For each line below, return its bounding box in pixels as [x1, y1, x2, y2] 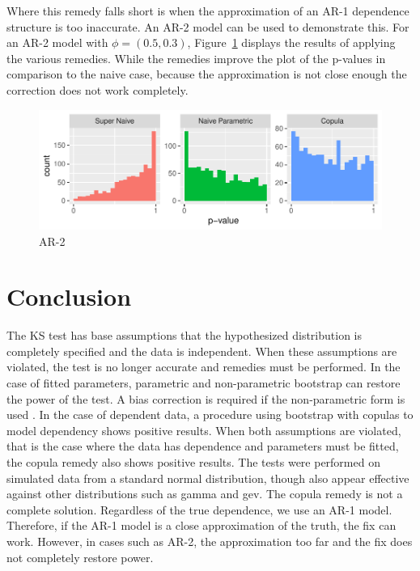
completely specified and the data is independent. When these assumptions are [6, 342, 397, 359]
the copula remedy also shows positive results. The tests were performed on [6, 454, 380, 471]
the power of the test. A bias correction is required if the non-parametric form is [6, 390, 405, 407]
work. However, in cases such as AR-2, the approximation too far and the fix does [6, 532, 413, 549]
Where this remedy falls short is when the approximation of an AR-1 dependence [6, 2, 409, 19]
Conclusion [6, 280, 132, 313]
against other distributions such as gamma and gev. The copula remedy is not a [6, 485, 403, 502]
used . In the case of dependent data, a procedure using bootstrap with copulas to [6, 406, 414, 423]
